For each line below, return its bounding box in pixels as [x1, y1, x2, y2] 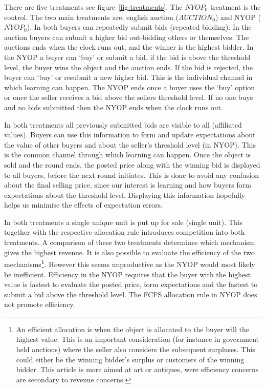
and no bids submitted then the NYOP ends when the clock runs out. [4, 101, 223, 112]
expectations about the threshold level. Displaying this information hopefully [4, 189, 246, 200]
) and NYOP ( [215, 11, 261, 22]
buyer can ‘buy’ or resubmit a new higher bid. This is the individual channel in [4, 72, 253, 83]
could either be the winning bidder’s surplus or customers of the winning [16, 354, 245, 364]
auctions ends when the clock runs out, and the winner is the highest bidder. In [4, 42, 254, 52]
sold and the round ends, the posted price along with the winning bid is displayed [4, 159, 260, 170]
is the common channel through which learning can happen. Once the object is [4, 149, 251, 160]
